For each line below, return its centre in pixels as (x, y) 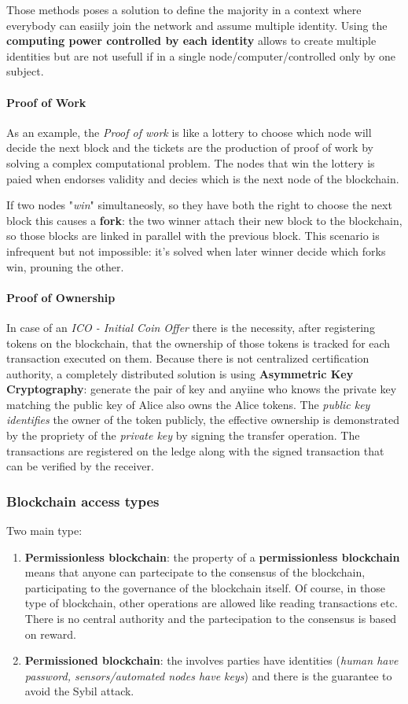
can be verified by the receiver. (80, 466)
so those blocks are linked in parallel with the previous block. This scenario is (193, 236)
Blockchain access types (83, 501)
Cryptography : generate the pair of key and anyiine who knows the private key (202, 389)
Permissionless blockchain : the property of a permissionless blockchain (212, 557)
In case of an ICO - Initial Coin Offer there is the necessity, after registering (191, 327)
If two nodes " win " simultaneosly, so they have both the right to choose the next (199, 205)
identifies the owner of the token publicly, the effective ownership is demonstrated (203, 420)
